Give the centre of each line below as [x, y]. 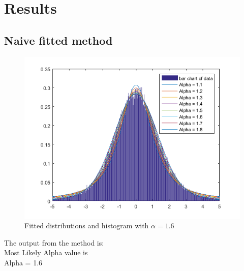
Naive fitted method [58, 40]
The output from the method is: [54, 242]
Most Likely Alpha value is [46, 252]
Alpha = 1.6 [23, 262]
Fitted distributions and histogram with [87, 225]
